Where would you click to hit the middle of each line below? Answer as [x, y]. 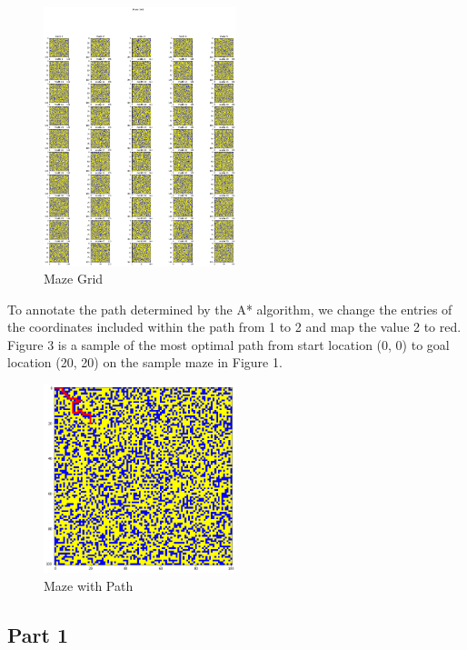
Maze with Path [89, 585]
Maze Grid [74, 279]
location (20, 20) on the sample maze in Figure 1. [145, 362]
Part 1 [38, 634]
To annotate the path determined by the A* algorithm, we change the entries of [230, 309]
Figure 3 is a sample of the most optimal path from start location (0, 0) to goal [229, 344]
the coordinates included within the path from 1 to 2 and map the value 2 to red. [234, 327]
